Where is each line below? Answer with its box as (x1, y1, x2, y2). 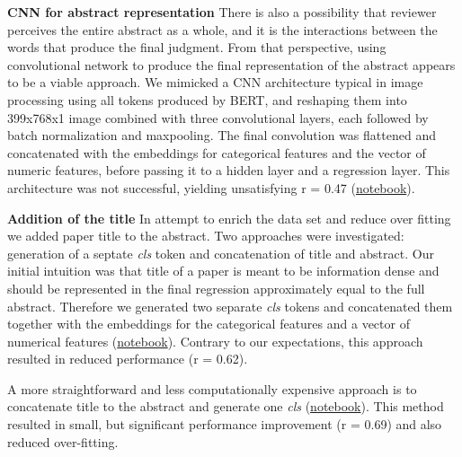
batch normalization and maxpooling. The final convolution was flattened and (7, 126, 436, 145)
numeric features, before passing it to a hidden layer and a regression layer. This (7, 161, 450, 180)
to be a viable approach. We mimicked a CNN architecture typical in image (7, 73, 423, 92)
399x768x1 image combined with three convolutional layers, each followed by (7, 108, 429, 127)
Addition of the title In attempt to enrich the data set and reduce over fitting (7, 208, 451, 227)
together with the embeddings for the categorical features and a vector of (7, 314, 410, 333)
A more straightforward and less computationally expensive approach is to (7, 379, 417, 398)
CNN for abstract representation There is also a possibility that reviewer (7, 3, 437, 21)
